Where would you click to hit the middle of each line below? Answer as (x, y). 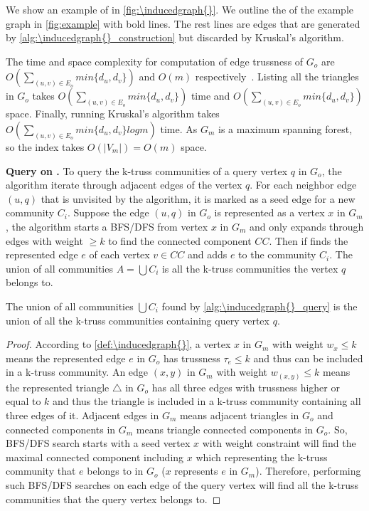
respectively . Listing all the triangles (277, 77)
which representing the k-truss (262, 457)
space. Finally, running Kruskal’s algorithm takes (113, 114)
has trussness (192, 358)
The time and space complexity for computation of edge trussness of (155, 61)
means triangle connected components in (225, 429)
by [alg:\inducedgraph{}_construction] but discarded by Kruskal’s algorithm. (175, 37)
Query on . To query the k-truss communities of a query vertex (147, 170)
